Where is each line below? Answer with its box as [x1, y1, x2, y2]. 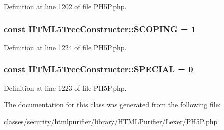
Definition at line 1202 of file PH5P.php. [4, 1, 127, 11]
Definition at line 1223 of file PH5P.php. [4, 82, 127, 93]
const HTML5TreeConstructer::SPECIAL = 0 [4, 63, 193, 75]
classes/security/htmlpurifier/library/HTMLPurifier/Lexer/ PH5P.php [4, 116, 218, 126]
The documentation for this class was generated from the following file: [4, 99, 221, 110]
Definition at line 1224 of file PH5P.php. [4, 42, 127, 52]
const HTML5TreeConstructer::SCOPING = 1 [4, 22, 196, 35]
